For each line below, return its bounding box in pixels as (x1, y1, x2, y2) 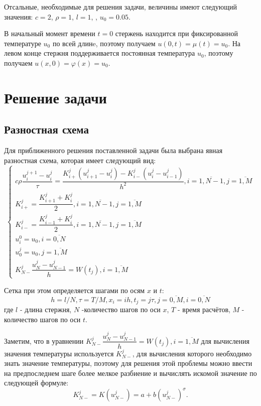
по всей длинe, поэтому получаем (52, 38, 156, 48)
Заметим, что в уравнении (4, 335, 84, 346)
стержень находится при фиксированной (115, 28, 238, 39)
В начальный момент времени (4, 28, 95, 39)
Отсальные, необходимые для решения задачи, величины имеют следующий (4, 2, 237, 12)
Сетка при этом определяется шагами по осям (4, 285, 145, 295)
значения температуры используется (4, 348, 114, 358)
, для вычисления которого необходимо (132, 348, 252, 358)
